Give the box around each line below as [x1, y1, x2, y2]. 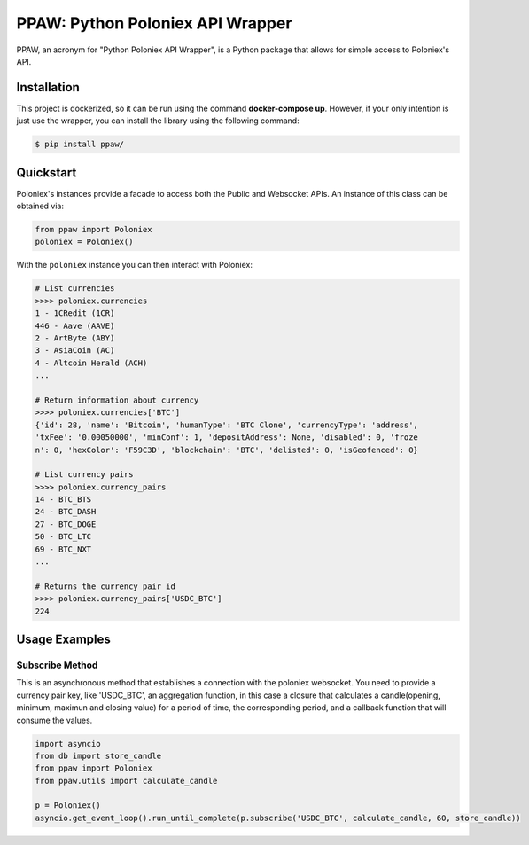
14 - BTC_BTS [35, 495, 92, 505]
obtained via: [16, 200, 64, 212]
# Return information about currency [35, 395, 199, 405]
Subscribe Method [16, 659, 98, 671]
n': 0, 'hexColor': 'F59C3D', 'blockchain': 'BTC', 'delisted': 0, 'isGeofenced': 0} [35, 444, 418, 455]
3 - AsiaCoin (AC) [35, 346, 115, 356]
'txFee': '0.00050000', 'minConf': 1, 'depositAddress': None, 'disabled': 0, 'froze [35, 433, 418, 442]
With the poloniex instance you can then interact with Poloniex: [16, 260, 253, 270]
